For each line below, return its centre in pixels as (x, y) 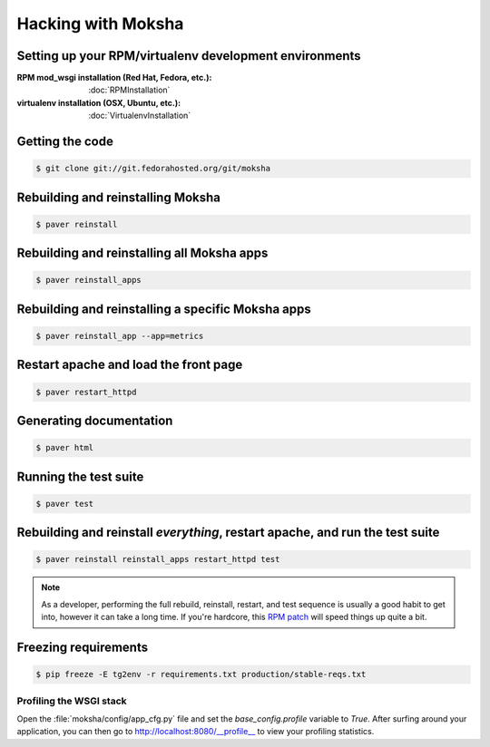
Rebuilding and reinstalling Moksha (119, 197)
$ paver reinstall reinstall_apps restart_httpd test (158, 559)
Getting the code (65, 142)
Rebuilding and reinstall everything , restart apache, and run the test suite (228, 533)
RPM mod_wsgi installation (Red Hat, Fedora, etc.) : (114, 78)
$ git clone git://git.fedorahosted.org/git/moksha (153, 169)
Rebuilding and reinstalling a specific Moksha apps (164, 309)
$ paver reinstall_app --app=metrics (120, 336)
